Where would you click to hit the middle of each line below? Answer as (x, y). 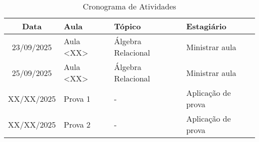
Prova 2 (77, 124)
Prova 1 (77, 98)
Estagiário (206, 26)
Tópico (128, 26)
